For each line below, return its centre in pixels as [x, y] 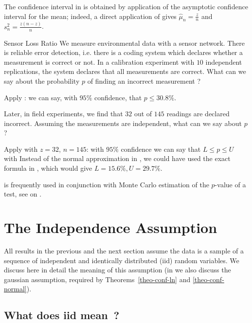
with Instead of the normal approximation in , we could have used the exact [117, 158]
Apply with [21, 149]
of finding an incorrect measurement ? [144, 81]
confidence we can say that [161, 149]
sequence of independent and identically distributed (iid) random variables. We [122, 260]
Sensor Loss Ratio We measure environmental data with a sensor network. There [124, 43]
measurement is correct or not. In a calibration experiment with [99, 62]
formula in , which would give [48, 168]
